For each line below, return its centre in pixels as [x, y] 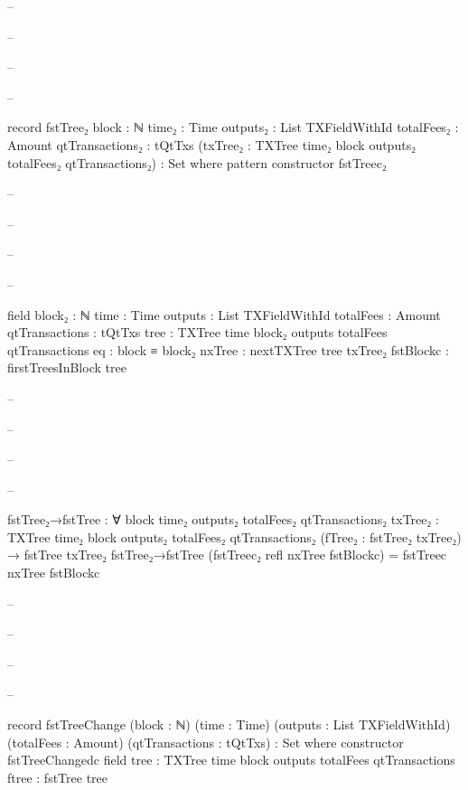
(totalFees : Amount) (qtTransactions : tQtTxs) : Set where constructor [206, 742]
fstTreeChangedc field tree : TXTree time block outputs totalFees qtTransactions [231, 760]
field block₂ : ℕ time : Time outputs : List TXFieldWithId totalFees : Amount [224, 314]
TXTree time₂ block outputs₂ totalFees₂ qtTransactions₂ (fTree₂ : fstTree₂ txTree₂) [234, 536]
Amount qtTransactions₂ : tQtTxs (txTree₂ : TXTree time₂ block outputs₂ [212, 144]
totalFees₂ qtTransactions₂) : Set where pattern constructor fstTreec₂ [197, 162]
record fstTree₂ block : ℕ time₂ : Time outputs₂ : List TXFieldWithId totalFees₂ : [233, 127]
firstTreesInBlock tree [67, 367]
